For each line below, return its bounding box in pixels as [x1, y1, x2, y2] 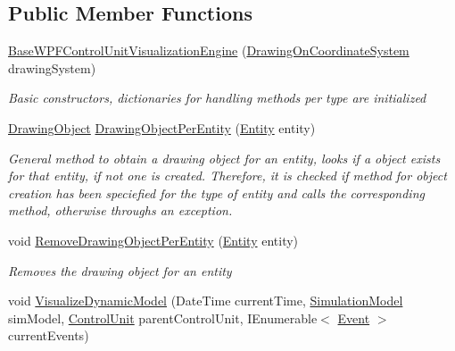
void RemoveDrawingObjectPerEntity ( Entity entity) [8, 230, 299, 249]
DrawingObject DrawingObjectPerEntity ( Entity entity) [8, 118, 316, 137]
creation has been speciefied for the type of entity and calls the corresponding [8, 183, 425, 202]
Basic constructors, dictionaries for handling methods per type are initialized [8, 88, 426, 107]
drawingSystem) [8, 58, 96, 77]
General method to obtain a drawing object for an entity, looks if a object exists [8, 148, 441, 167]
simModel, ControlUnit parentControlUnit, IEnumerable [8, 308, 318, 327]
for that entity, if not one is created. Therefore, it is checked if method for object [8, 166, 447, 185]
